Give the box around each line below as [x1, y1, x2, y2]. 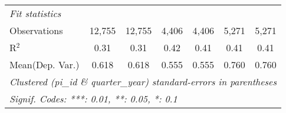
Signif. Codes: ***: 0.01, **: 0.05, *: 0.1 [9, 92, 177, 105]
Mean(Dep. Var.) [9, 58, 80, 71]
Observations [9, 24, 63, 37]
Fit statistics [9, 6, 61, 20]
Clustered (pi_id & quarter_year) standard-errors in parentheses [9, 75, 277, 88]
